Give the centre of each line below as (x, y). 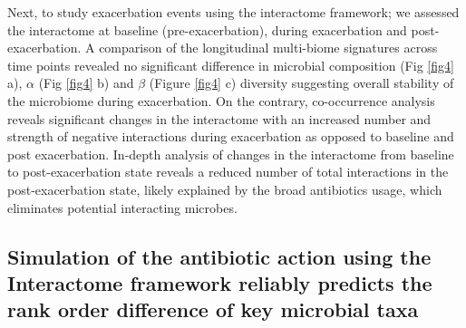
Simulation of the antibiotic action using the (219, 256)
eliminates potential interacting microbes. (122, 207)
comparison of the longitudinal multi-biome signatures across (268, 48)
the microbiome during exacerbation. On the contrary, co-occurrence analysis (221, 100)
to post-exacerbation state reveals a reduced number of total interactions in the (228, 172)
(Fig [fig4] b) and (86, 83)
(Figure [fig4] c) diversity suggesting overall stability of (301, 83)
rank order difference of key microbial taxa (213, 309)
